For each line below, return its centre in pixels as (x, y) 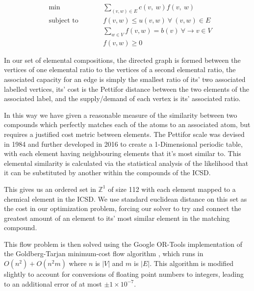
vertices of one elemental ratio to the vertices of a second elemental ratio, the (120, 69)
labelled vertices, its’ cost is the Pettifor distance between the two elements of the (127, 89)
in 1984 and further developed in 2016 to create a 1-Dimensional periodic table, (123, 144)
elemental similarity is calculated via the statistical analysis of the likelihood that (126, 163)
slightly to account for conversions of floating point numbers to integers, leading (124, 274)
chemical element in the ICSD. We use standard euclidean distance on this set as (126, 198)
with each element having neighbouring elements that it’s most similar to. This (123, 153)
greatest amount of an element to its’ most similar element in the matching (117, 218)
